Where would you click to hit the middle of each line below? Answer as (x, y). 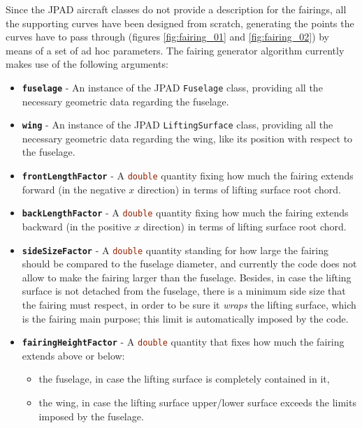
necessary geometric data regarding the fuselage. (125, 101)
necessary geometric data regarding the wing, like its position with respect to (187, 138)
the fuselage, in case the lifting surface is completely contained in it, (184, 379)
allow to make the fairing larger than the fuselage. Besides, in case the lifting (187, 277)
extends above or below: (73, 355)
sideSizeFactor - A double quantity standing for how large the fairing (175, 250)
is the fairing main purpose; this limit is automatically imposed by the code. (185, 318)
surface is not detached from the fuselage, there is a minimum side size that (184, 291)
